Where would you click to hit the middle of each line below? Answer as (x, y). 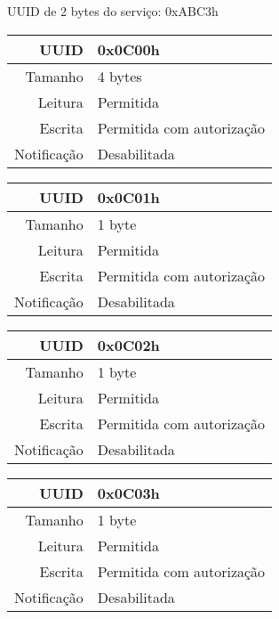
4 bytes (120, 76)
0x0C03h (128, 493)
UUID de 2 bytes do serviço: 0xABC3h (113, 11)
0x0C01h (128, 197)
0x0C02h (128, 345)
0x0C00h (128, 49)
